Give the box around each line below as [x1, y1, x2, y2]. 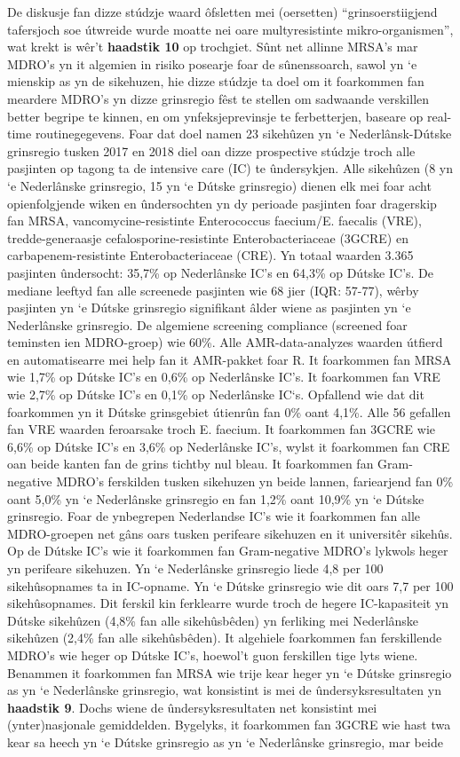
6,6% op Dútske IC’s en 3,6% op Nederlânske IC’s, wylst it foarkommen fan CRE [7, 437, 450, 455]
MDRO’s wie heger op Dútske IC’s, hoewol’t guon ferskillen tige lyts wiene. [7, 645, 418, 664]
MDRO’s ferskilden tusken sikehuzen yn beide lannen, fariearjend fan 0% [56, 472, 454, 491]
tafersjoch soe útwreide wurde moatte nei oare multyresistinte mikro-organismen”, [7, 20, 454, 38]
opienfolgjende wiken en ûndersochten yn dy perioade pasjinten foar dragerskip [7, 193, 437, 212]
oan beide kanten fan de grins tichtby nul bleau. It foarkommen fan [7, 454, 374, 473]
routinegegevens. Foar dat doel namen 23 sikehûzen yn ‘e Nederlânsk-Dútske [35, 124, 452, 143]
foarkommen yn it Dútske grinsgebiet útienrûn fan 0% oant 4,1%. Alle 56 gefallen [7, 402, 451, 421]
